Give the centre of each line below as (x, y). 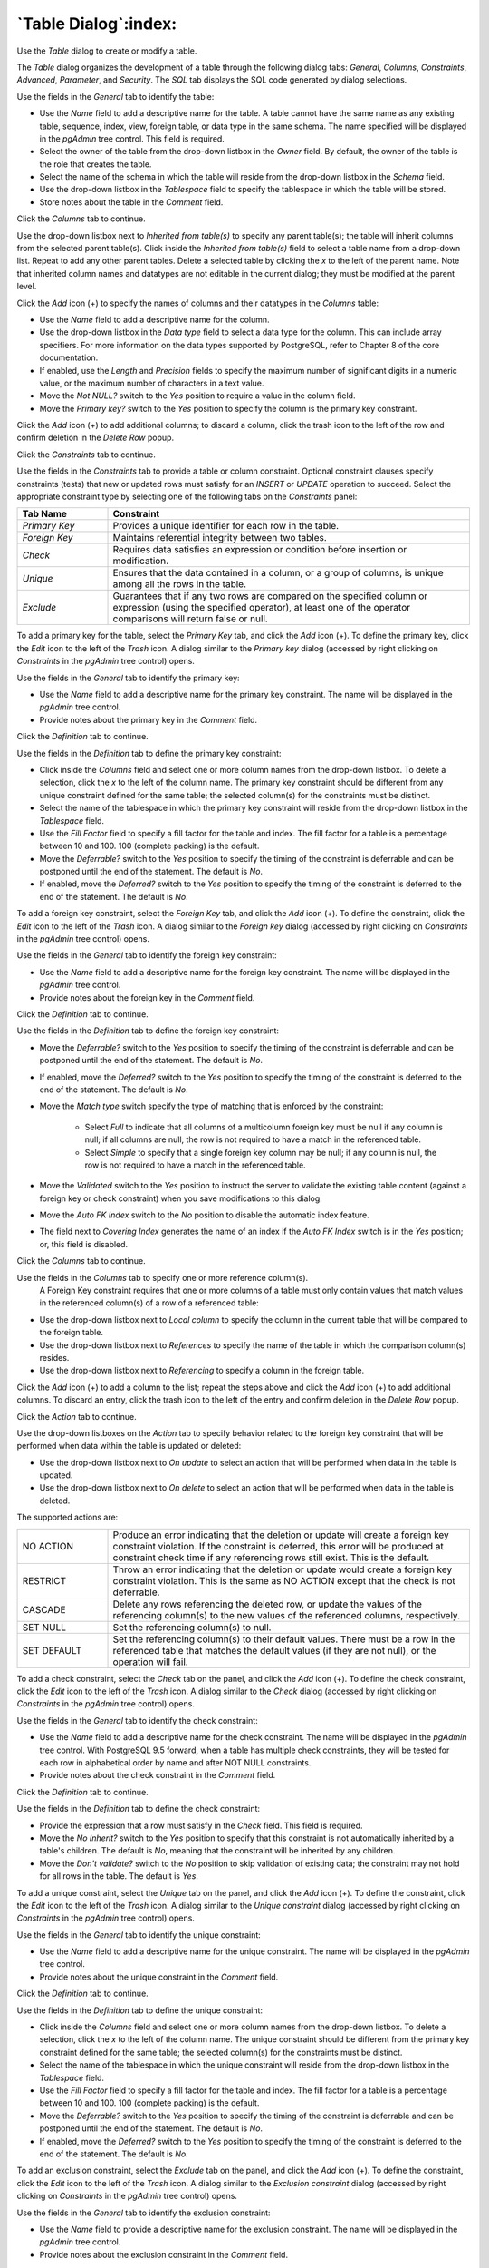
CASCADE (44, 1609)
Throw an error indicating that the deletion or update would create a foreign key (283, 1569)
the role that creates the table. (96, 164)
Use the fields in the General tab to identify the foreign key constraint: (147, 955)
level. (27, 287)
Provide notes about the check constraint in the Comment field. (158, 1775)
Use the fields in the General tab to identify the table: (115, 96)
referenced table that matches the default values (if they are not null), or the (274, 1650)
